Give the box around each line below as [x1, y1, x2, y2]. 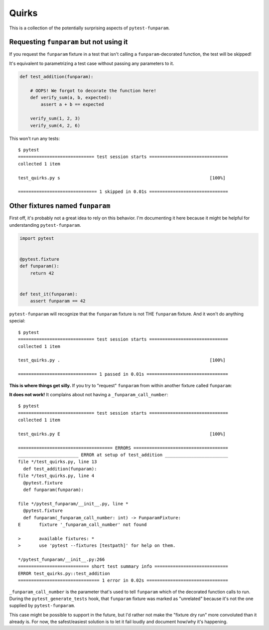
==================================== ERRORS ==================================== [18, 445, 229, 451]
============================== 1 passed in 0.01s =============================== [18, 371, 229, 377]
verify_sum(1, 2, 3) [30, 116, 81, 122]
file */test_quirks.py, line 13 [18, 459, 97, 465]
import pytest [19, 235, 54, 241]
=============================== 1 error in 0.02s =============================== [18, 578, 229, 583]
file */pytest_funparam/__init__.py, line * [18, 501, 129, 506]
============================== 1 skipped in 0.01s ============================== [18, 189, 229, 194]
